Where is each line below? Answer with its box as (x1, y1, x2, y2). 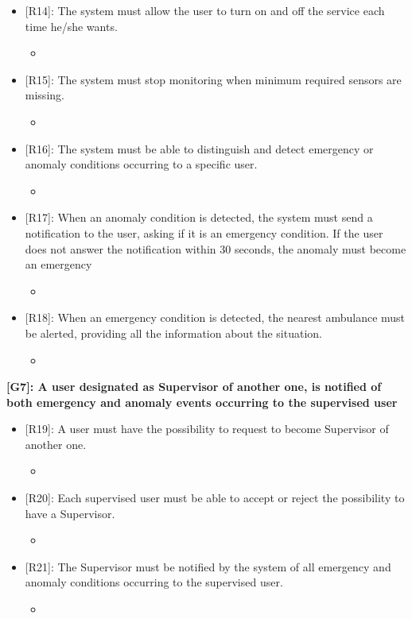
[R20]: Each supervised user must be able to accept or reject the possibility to (25, 489, 405, 506)
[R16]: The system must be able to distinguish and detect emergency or (25, 140, 374, 157)
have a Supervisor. (25, 505, 115, 521)
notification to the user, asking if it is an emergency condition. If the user (25, 224, 383, 241)
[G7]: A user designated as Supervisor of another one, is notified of (6, 378, 382, 395)
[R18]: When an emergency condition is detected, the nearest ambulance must (25, 309, 406, 326)
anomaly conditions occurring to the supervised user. (25, 574, 283, 590)
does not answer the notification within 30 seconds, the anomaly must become (25, 240, 406, 257)
